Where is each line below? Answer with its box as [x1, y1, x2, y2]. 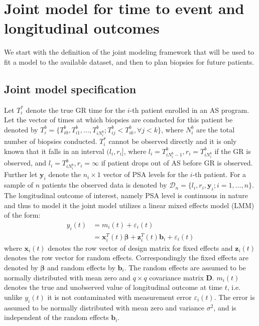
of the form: [4, 210, 41, 220]
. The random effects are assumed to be [124, 262, 246, 273]
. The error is [214, 291, 255, 302]
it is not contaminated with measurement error [47, 291, 192, 302]
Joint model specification [4, 81, 137, 96]
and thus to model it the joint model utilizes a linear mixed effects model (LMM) [4, 200, 254, 210]
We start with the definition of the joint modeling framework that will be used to [4, 47, 254, 57]
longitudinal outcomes [4, 18, 160, 38]
